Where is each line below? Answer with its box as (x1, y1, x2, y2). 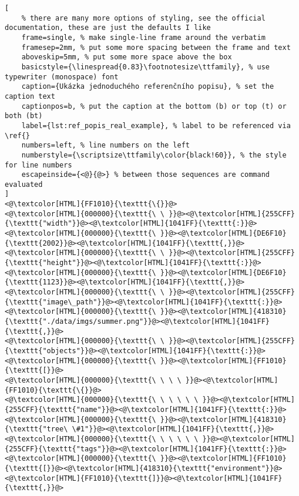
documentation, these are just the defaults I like (5, 24, 211, 32)
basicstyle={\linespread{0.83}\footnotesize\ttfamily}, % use (21, 62, 270, 71)
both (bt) (5, 112, 43, 120)
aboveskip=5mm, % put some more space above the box (21, 53, 232, 62)
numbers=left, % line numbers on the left (21, 141, 190, 150)
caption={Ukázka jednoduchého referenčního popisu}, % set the (21, 82, 274, 91)
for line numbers (5, 160, 72, 169)
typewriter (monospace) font (5, 72, 119, 81)
